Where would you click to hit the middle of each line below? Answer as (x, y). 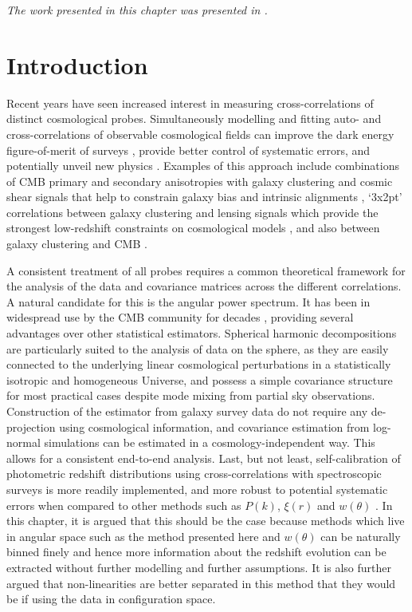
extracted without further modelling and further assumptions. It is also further (199, 567)
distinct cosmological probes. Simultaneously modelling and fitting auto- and (194, 118)
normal (24, 442)
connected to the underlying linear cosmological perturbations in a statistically (199, 364)
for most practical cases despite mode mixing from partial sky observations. (191, 395)
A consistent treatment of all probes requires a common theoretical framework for (206, 270)
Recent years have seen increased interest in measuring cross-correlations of (190, 103)
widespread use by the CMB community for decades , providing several (180, 317)
